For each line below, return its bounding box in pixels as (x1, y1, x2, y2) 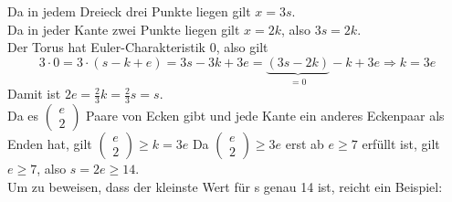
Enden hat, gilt (7, 134, 92, 154)
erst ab (285, 134, 324, 154)
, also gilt (215, 37, 268, 57)
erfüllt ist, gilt (362, 134, 440, 154)
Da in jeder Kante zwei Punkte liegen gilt (7, 19, 240, 38)
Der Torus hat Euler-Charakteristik (7, 37, 205, 57)
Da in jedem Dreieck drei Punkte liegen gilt (7, 2, 251, 20)
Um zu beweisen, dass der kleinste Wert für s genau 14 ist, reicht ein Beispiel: (7, 176, 443, 196)
